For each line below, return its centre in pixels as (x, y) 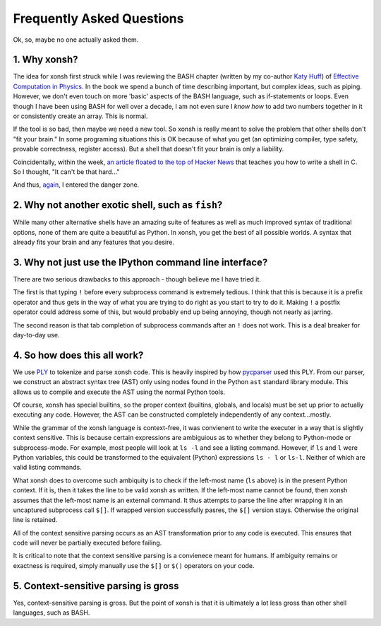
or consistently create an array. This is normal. (80, 116)
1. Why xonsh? (46, 60)
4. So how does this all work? (78, 355)
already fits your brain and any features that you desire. (93, 242)
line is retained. (35, 520)
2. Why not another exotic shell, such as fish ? (118, 205)
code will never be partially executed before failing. (87, 543)
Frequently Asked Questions (98, 18)
